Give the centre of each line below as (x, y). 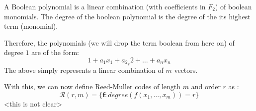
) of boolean (233, 6)
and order (206, 86)
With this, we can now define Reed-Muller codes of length (92, 86)
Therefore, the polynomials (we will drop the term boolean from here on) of (119, 42)
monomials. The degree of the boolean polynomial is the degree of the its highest (127, 16)
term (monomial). (31, 26)
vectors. (186, 70)
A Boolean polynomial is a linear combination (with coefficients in (105, 6)
